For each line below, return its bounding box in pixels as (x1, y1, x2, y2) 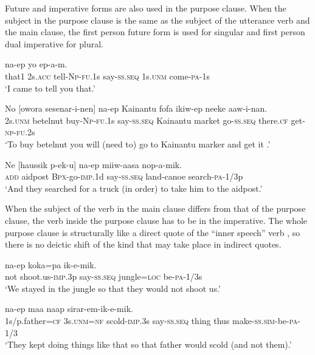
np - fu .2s (5, 126, 35, 138)
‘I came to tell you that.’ (5, 81, 95, 94)
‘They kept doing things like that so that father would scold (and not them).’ (5, 338, 292, 351)
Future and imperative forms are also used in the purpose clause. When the (5, 2, 286, 14)
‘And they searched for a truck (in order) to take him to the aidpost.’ (5, 181, 263, 194)
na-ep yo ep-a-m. (5, 58, 67, 70)
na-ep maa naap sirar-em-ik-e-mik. (5, 302, 133, 315)
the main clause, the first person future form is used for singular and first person (5, 25, 305, 38)
